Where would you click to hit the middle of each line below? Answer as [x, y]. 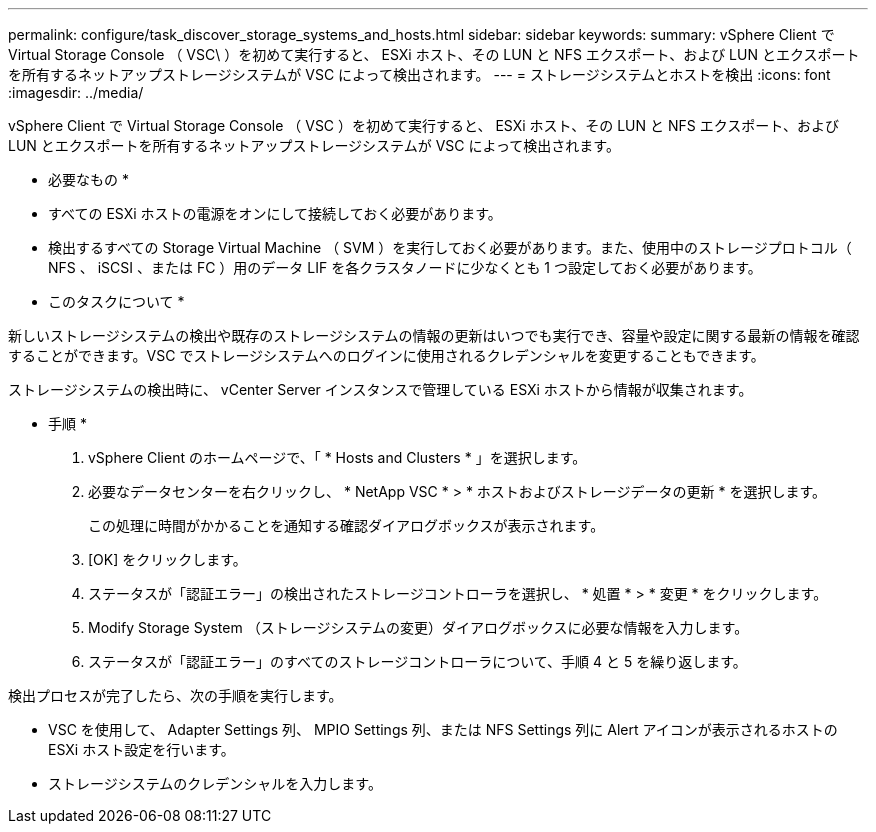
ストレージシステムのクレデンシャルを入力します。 [215, 783]
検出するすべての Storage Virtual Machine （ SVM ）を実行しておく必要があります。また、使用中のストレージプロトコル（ [450, 247]
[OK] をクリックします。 [167, 559]
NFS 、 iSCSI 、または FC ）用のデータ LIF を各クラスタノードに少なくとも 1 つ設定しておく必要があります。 [405, 267]
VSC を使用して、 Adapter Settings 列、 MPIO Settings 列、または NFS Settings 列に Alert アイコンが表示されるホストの [443, 729]
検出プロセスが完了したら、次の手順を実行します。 [175, 695]
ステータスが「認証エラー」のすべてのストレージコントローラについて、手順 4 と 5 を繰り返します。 [417, 661]
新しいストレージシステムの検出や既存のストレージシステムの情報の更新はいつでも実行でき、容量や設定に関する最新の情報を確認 [434, 335]
